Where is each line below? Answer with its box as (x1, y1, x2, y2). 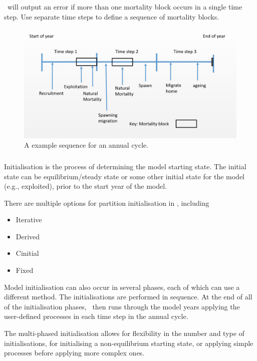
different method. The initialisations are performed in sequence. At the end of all (4, 291, 252, 302)
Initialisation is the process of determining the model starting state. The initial (4, 161, 246, 171)
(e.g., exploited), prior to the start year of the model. (4, 181, 167, 191)
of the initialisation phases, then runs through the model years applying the (4, 301, 240, 311)
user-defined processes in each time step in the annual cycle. (4, 311, 188, 321)
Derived (16, 231, 40, 241)
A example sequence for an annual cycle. (24, 140, 149, 150)
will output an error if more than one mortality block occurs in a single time (7, 2, 242, 12)
